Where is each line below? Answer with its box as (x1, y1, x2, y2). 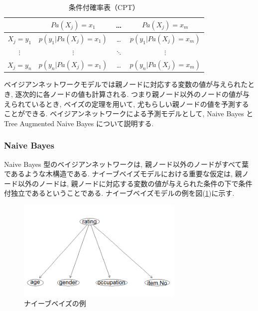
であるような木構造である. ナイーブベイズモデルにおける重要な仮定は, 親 (4, 168, 242, 179)
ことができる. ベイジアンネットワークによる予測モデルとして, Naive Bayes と (4, 108, 254, 119)
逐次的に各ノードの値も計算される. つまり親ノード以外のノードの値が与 (15, 89, 250, 99)
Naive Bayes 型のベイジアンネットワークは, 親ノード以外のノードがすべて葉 (4, 158, 249, 169)
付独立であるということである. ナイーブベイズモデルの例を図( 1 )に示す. (4, 188, 235, 198)
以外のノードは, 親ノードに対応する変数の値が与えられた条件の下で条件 (17, 178, 253, 188)
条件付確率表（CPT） (69, 2, 139, 12)
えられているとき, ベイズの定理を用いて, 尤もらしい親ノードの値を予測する (4, 98, 249, 109)
